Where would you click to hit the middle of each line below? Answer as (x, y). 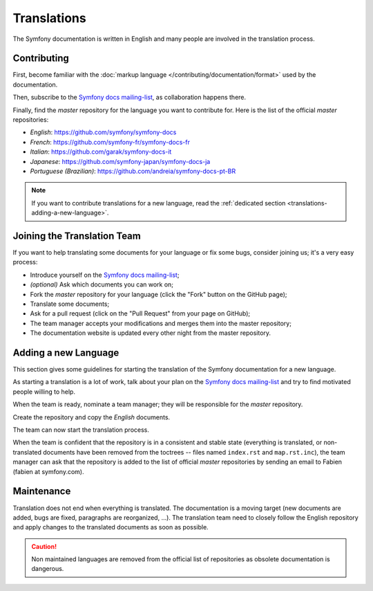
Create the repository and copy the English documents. (92, 417)
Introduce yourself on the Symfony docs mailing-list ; (105, 275)
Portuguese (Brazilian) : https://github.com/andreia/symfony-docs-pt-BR (133, 171)
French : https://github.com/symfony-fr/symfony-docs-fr (110, 142)
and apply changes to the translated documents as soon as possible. (111, 527)
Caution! (44, 546)
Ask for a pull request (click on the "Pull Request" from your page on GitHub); (140, 313)
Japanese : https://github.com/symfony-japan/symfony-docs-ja (120, 161)
